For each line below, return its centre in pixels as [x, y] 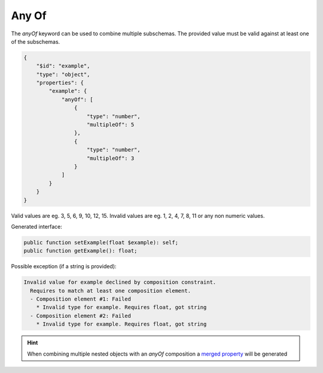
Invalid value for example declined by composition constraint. [120, 282]
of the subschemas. [36, 41]
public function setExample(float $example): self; [101, 242]
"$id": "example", [63, 66]
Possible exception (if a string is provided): [64, 266]
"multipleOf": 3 [111, 158]
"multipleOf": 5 [111, 125]
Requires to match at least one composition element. [111, 291]
